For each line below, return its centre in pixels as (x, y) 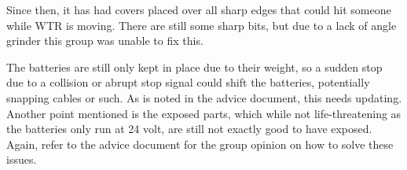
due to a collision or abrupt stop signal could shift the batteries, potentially (188, 82)
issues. (22, 159)
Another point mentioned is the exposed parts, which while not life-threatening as (204, 113)
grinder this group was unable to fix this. (105, 41)
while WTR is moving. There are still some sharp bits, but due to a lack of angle (202, 25)
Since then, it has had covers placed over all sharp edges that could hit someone (199, 9)
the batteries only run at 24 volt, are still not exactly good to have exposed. (189, 129)
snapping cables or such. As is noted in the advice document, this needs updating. (204, 97)
